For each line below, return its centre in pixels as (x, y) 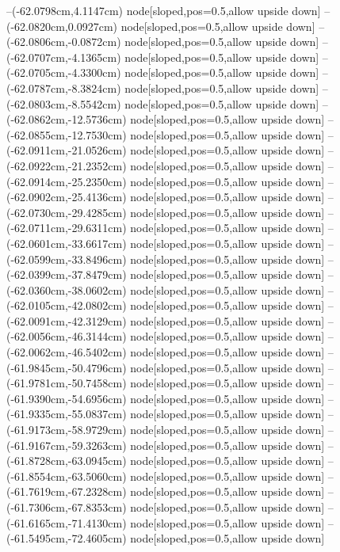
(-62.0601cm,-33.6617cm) (67, 243)
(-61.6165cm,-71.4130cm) (67, 522)
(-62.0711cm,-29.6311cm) (67, 228)
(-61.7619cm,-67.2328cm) (67, 491)
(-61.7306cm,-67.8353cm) (67, 507)
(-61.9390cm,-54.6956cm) (67, 398)
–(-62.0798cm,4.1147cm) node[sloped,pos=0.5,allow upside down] (164, 10)
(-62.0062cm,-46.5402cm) (67, 352)
